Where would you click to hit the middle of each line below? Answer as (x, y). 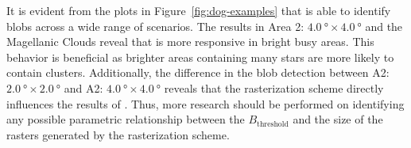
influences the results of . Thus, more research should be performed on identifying (205, 103)
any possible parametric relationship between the (126, 119)
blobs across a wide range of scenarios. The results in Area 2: (155, 26)
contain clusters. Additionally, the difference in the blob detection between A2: (198, 72)
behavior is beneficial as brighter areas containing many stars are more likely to (200, 57)
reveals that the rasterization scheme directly (274, 87)
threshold (273, 124)
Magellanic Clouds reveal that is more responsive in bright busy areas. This (190, 42)
